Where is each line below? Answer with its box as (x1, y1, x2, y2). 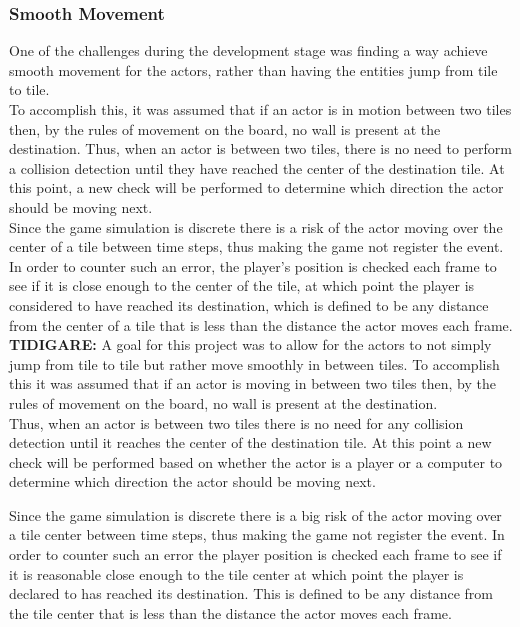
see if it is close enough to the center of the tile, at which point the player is (9, 275, 475, 296)
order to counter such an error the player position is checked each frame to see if (9, 544, 502, 565)
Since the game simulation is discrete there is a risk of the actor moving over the (9, 216, 503, 237)
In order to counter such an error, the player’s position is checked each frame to (9, 255, 497, 276)
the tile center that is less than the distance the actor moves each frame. (9, 602, 452, 623)
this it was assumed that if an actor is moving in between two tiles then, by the (9, 373, 496, 394)
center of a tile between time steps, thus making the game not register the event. (9, 236, 504, 257)
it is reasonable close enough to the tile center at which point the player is (9, 563, 464, 584)
